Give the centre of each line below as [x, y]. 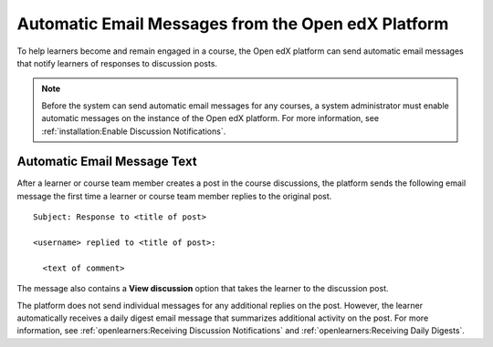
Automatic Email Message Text [107, 162]
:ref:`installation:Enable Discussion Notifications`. [134, 131]
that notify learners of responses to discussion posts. [117, 63]
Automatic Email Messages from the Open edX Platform [233, 24]
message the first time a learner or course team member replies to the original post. [174, 196]
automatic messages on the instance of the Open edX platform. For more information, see [210, 118]
